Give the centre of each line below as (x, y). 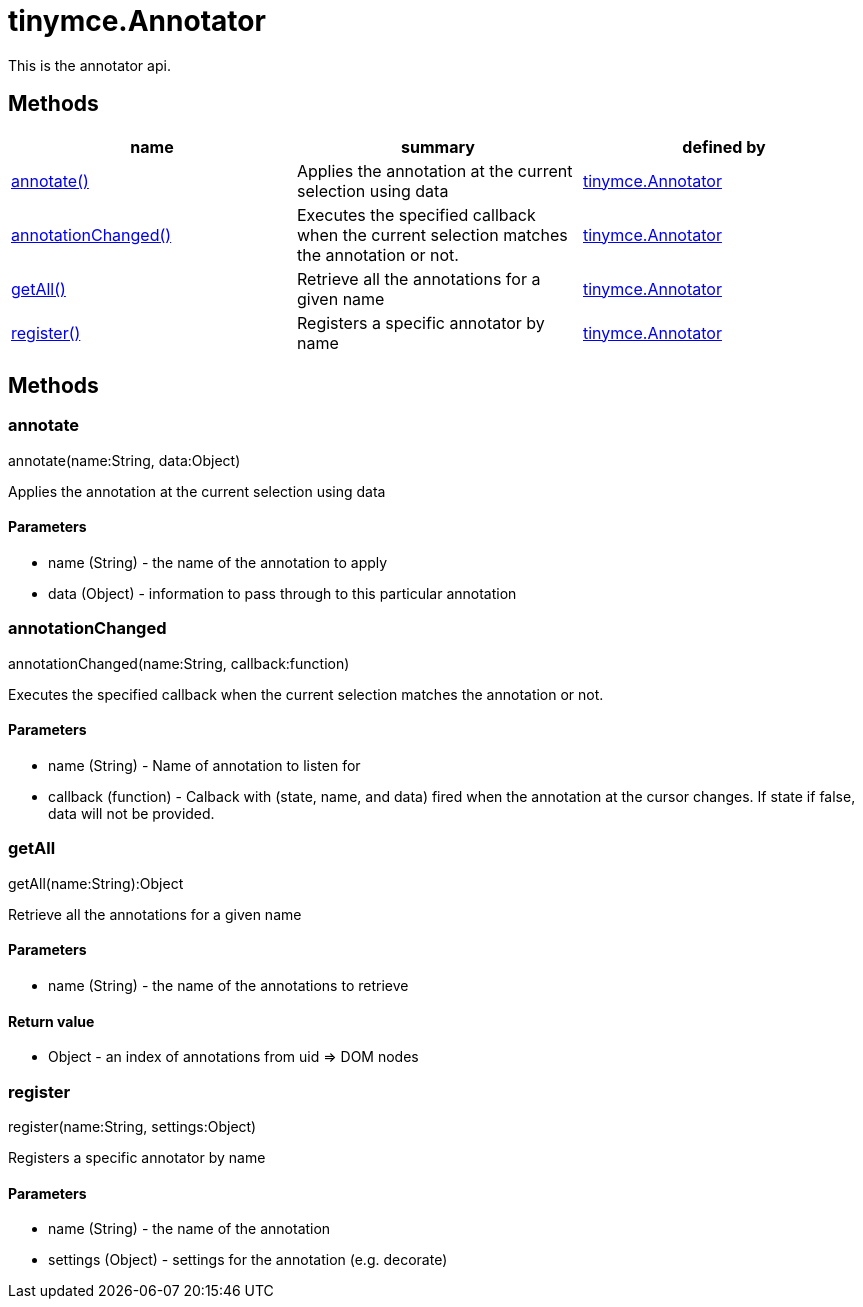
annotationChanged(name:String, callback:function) (179, 663)
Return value (51, 1021)
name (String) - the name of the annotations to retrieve (228, 985)
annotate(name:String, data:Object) (124, 460)
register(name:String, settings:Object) (132, 1126)
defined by (724, 146)
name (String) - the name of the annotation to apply (218, 563)
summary (438, 146)
